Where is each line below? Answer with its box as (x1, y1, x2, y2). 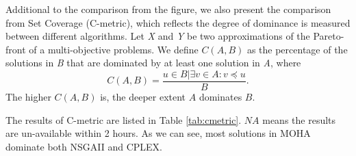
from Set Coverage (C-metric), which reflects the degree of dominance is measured (5, 15, 351, 29)
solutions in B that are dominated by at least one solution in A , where (5, 55, 301, 70)
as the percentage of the (246, 42, 348, 56)
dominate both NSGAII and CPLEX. (5, 139, 162, 153)
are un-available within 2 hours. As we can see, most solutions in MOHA (5, 126, 311, 140)
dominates (199, 90, 242, 104)
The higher (5, 90, 51, 104)
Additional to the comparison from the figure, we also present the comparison (5, 2, 331, 16)
